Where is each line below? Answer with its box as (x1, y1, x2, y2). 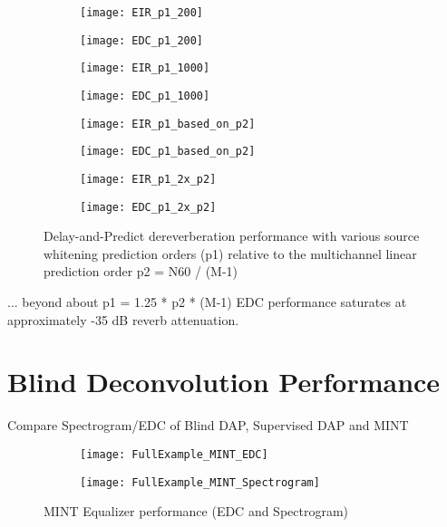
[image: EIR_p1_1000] (80, 62, 210, 75)
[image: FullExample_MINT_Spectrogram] (80, 475, 320, 489)
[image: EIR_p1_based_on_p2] (80, 117, 256, 130)
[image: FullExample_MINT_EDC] (80, 447, 268, 461)
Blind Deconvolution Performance (7, 363, 441, 400)
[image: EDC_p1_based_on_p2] (80, 145, 256, 158)
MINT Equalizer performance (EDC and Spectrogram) (44, 502, 349, 521)
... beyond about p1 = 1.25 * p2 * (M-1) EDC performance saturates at (7, 292, 407, 311)
